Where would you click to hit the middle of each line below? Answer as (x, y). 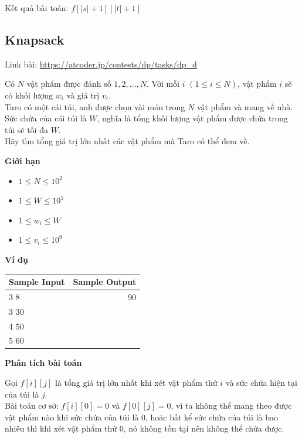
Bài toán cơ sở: (32, 405)
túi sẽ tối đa (26, 129)
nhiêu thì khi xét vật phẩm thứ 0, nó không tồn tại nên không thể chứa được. (145, 428)
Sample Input (37, 282)
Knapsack (35, 39)
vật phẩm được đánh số (69, 84)
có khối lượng (29, 95)
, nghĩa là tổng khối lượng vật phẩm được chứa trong (192, 118)
